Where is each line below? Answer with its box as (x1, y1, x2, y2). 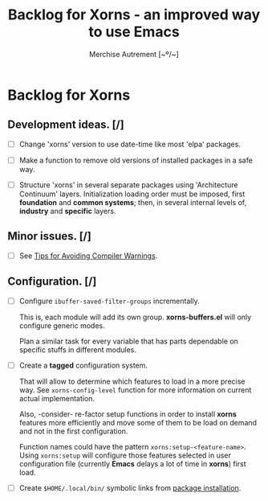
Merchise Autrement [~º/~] (88, 49, 180, 59)
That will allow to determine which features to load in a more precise (18, 376, 246, 386)
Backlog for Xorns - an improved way (7, 6, 261, 24)
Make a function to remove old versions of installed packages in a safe (18, 155, 254, 165)
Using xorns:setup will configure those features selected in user (18, 450, 232, 460)
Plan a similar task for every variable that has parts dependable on (18, 336, 238, 346)
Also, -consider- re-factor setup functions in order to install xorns (18, 409, 238, 419)
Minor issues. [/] (7, 229, 91, 243)
